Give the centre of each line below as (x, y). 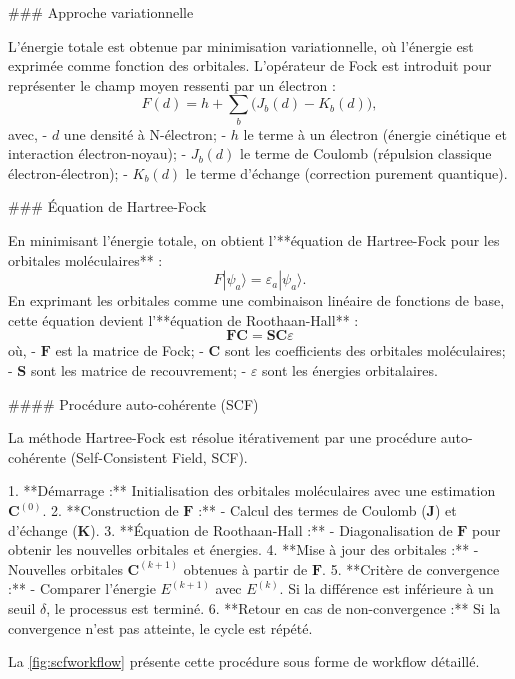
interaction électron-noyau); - (97, 153)
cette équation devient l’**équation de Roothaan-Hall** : (183, 319)
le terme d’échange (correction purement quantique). (346, 172)
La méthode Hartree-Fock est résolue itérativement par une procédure (222, 437)
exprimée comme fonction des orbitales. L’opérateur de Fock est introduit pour (250, 65)
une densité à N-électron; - (145, 133)
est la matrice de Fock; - (129, 350)
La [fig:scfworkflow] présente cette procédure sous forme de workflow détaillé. (244, 661)
